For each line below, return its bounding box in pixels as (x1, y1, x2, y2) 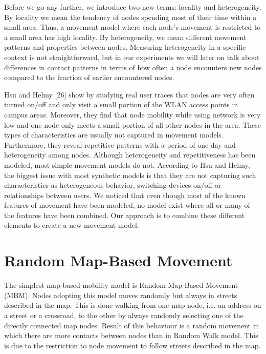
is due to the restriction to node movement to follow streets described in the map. (4, 340, 261, 350)
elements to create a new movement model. (4, 220, 139, 230)
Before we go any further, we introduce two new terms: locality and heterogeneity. (4, 2, 261, 12)
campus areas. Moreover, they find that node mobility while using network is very (4, 109, 261, 120)
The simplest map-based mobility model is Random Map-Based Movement (4, 280, 238, 290)
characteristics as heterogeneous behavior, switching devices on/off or (4, 180, 221, 190)
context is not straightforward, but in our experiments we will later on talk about (4, 51, 260, 62)
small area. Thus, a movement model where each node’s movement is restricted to (4, 22, 261, 32)
